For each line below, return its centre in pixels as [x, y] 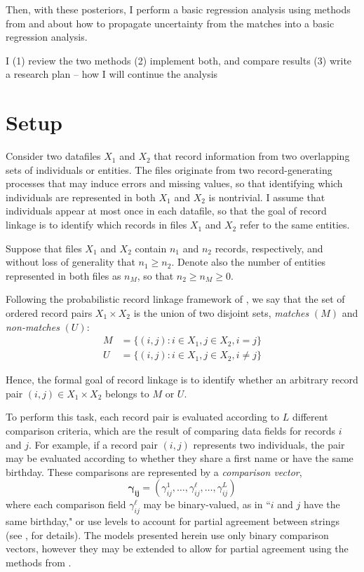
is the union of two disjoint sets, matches [221, 313]
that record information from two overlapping [252, 156]
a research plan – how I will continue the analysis [112, 74]
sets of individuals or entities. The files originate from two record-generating [169, 169]
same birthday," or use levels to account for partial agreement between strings [173, 521]
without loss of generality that [70, 262]
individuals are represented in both [81, 197]
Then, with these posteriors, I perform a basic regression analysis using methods [178, 9]
